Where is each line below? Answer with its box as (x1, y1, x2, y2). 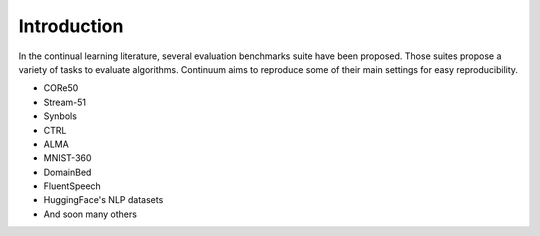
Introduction (18, 15, 124, 37)
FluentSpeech (43, 180, 102, 192)
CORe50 (43, 82, 79, 94)
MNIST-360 (43, 152, 92, 164)
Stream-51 (43, 96, 87, 108)
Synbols (43, 110, 77, 122)
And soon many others (43, 208, 137, 220)
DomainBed (43, 166, 92, 178)
